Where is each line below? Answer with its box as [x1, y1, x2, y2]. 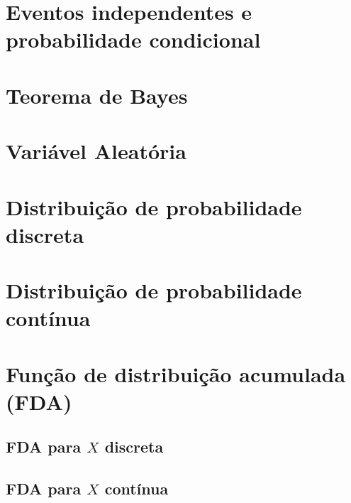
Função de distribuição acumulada [6, 359, 346, 388]
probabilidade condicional [6, 25, 261, 54]
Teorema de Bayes [6, 80, 188, 109]
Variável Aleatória [6, 136, 186, 166]
